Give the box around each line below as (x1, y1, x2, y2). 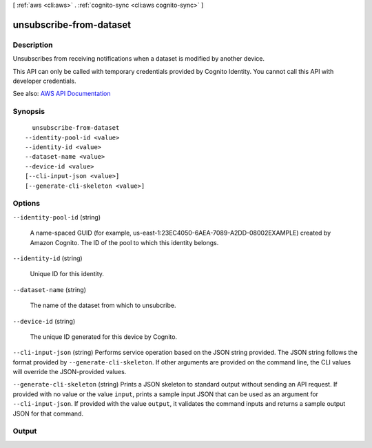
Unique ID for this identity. (30, 270, 105, 278)
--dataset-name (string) (12, 285, 86, 293)
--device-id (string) (12, 317, 76, 325)
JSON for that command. (12, 409, 84, 418)
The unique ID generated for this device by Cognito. (30, 332, 178, 341)
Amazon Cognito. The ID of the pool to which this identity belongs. (30, 238, 219, 246)
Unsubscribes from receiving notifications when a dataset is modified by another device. (12, 55, 265, 63)
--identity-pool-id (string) (12, 213, 101, 221)
